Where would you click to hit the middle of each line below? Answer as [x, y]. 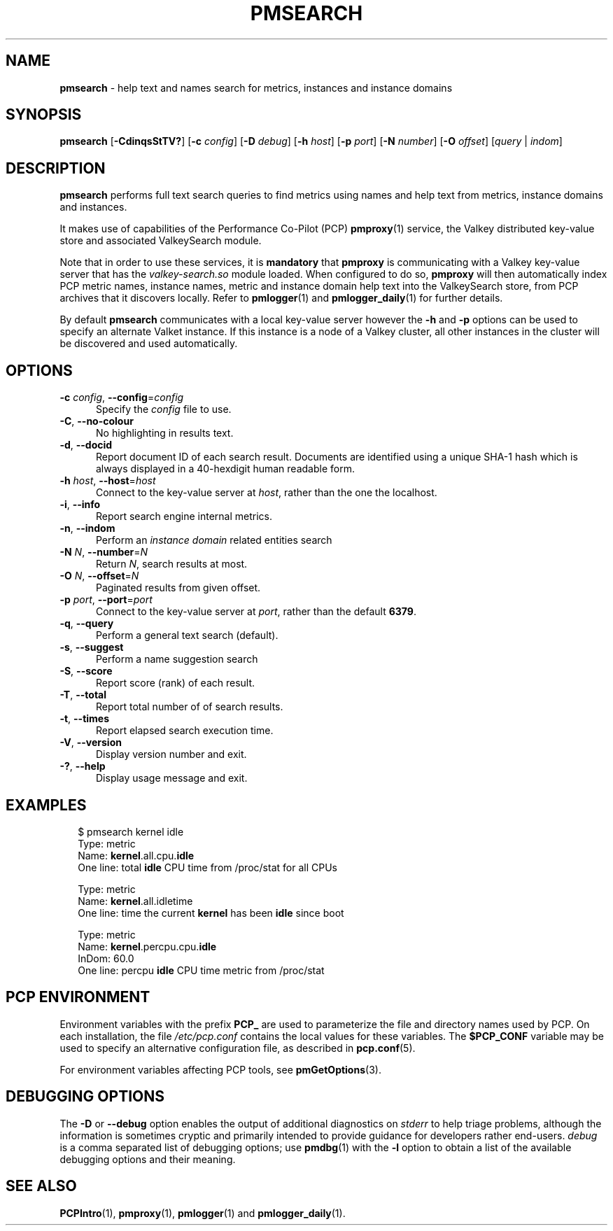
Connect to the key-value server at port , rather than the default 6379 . [256, 612]
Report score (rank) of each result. [176, 683]
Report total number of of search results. [190, 707]
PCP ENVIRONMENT [78, 997]
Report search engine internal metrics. [184, 516]
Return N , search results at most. [172, 564]
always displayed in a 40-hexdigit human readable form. [225, 469]
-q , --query [87, 624]
